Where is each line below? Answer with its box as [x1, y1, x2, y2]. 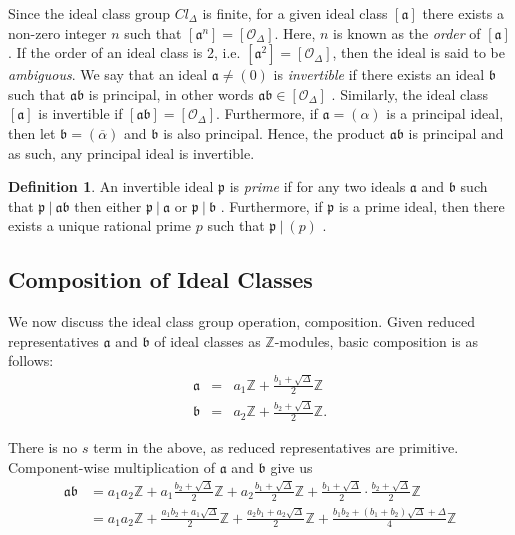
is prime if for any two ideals [229, 176, 406, 197]
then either [74, 195, 142, 216]
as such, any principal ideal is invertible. [8, 142, 255, 163]
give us [270, 456, 313, 477]
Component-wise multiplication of [8, 456, 215, 477]
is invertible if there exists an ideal [273, 64, 485, 85]
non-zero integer [8, 22, 107, 43]
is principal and [408, 122, 504, 143]
